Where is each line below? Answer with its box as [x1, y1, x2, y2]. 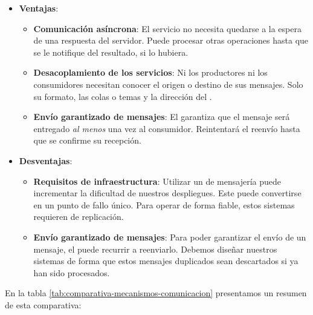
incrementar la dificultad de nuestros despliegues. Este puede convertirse [33, 187, 302, 199]
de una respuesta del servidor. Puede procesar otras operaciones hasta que [33, 34, 309, 47]
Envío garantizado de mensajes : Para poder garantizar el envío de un [33, 230, 306, 243]
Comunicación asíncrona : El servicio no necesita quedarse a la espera [33, 22, 302, 35]
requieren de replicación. [33, 210, 124, 223]
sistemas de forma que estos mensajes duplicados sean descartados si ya [33, 254, 298, 267]
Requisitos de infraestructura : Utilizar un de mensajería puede [33, 174, 282, 187]
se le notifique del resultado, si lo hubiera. [33, 45, 189, 58]
